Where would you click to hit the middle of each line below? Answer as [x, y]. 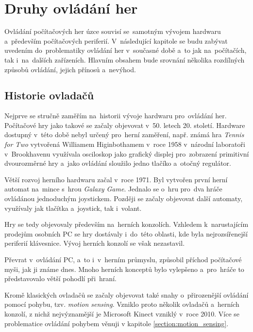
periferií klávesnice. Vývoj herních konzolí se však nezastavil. [95, 243]
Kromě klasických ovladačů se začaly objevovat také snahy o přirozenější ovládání [126, 294]
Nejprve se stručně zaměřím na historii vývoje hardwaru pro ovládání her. [116, 116]
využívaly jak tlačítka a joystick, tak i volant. [73, 208]
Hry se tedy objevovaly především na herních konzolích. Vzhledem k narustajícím [126, 224]
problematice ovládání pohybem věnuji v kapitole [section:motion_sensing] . [117, 323]
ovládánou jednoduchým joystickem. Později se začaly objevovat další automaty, [124, 198]
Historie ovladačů [49, 95]
